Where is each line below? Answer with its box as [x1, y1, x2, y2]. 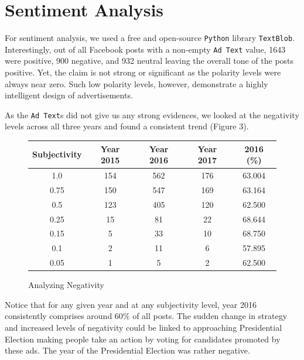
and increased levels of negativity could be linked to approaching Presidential [5, 321, 282, 333]
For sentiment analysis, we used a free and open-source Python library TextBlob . [5, 32, 295, 44]
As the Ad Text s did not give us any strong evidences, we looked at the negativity [5, 108, 299, 121]
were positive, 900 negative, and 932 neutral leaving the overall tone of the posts [5, 54, 294, 67]
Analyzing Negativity [28, 279, 104, 291]
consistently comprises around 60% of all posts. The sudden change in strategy [5, 310, 288, 322]
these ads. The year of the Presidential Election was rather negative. [5, 344, 250, 356]
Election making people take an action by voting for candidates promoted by [5, 332, 281, 345]
